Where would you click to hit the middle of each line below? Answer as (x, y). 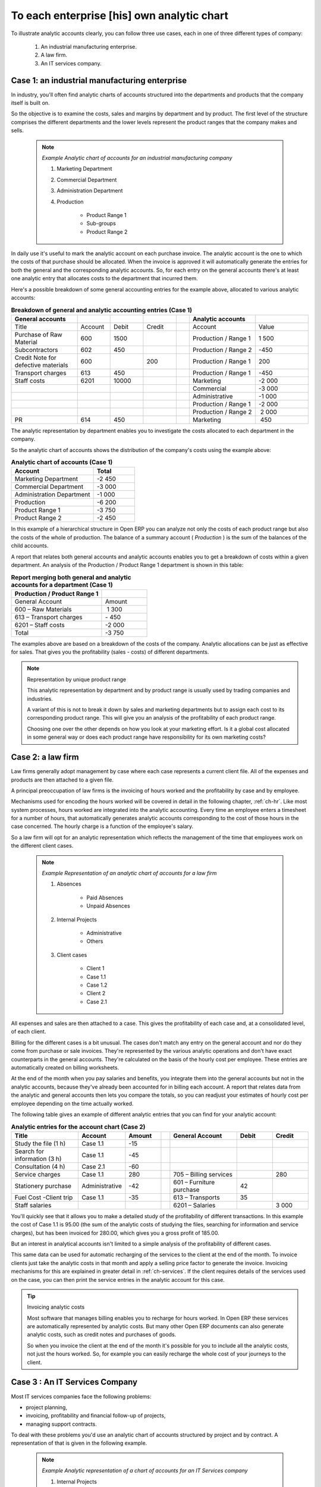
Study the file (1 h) (40, 1143)
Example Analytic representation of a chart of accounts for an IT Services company (145, 1471)
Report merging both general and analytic (71, 577)
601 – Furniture (194, 1182)
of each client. (29, 1031)
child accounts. (30, 546)
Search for (29, 1151)
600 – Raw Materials (43, 609)
